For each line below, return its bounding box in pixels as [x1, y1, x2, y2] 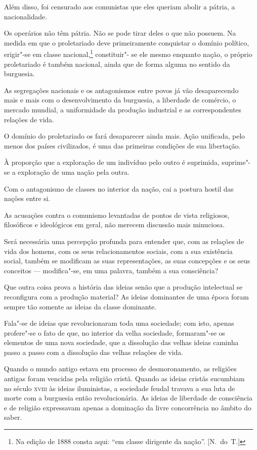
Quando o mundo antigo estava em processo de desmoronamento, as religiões [4, 363, 237, 374]
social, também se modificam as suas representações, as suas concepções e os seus [4, 255, 251, 266]
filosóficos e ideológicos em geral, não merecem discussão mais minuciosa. [4, 219, 225, 230]
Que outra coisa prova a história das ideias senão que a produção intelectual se [4, 282, 243, 292]
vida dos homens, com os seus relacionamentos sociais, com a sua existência [4, 246, 233, 256]
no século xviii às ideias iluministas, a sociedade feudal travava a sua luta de [4, 383, 235, 393]
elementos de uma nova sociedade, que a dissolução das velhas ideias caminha [4, 337, 239, 348]
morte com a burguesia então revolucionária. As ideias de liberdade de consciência [4, 393, 253, 403]
